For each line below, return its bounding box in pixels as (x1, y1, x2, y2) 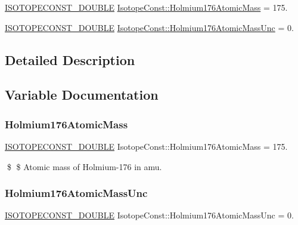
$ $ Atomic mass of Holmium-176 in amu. (7, 160, 162, 172)
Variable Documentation (5, 85, 159, 104)
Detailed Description (5, 50, 135, 69)
